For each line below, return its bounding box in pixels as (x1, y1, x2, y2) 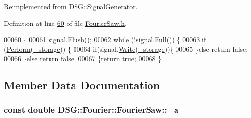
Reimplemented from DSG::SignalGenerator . (4, 1, 138, 11)
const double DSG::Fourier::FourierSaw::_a (4, 103, 179, 115)
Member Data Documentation (4, 77, 160, 93)
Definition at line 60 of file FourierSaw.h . (4, 18, 126, 28)
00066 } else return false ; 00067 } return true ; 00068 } (4, 53, 162, 64)
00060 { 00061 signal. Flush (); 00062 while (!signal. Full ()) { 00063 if (4, 34, 206, 45)
